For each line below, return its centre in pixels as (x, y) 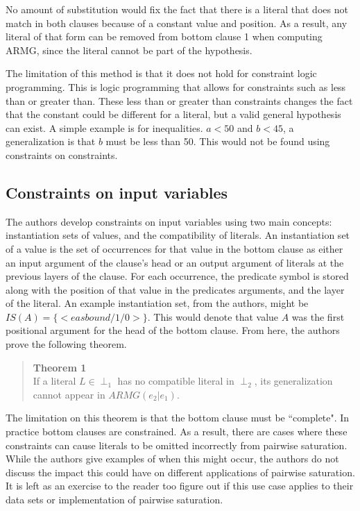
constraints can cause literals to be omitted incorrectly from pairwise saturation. (177, 445)
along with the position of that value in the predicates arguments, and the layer (175, 289)
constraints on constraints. (62, 154)
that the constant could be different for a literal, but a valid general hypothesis (173, 114)
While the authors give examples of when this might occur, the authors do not (172, 459)
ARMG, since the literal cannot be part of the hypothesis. (129, 50)
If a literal (54, 381)
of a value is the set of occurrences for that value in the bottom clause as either (174, 248)
